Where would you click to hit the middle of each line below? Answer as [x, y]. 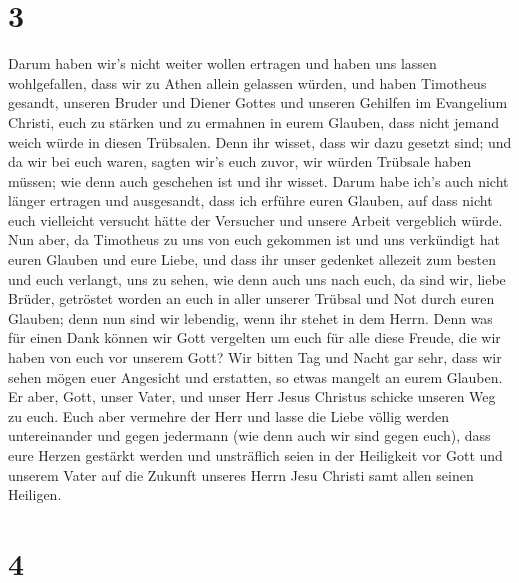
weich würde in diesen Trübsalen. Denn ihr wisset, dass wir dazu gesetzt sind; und [260, 141]
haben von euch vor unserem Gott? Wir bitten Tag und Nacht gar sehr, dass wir [255, 357]
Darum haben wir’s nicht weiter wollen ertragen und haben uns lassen [222, 63]
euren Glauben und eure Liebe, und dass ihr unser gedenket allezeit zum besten [252, 259]
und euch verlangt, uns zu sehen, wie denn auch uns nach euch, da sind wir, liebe [257, 278]
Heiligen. [35, 494]
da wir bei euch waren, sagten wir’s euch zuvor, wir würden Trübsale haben [240, 161]
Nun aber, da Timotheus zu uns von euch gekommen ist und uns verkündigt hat [254, 239]
